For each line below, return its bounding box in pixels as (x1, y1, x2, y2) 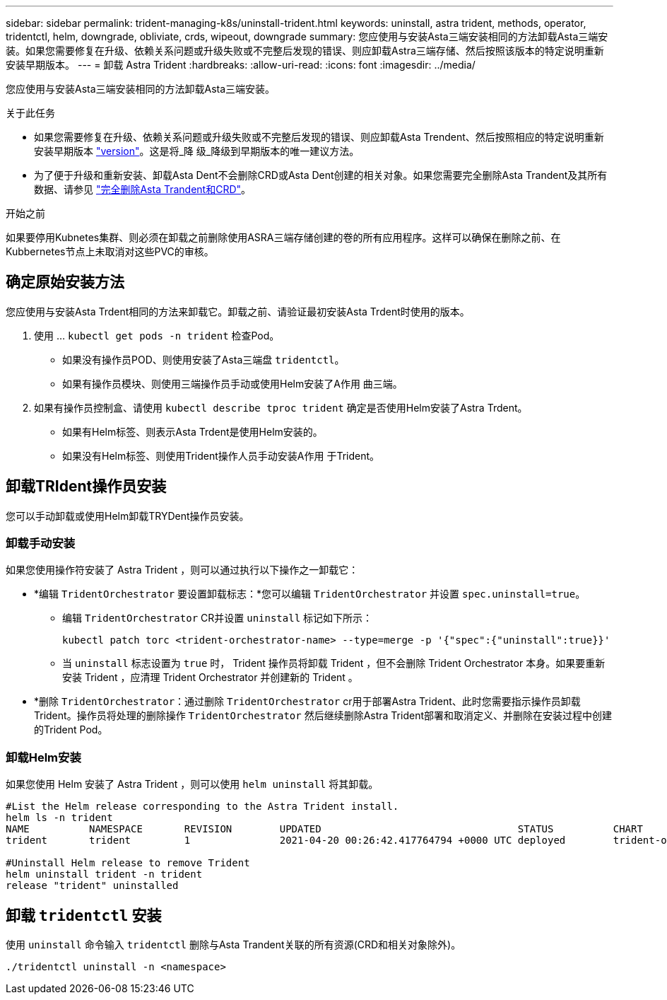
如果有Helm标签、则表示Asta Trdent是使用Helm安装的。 (62, 425, 323, 438)
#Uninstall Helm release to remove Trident (6, 857, 250, 869)
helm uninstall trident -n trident (6, 868, 203, 880)
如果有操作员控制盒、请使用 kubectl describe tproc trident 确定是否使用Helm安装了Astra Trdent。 (34, 401, 528, 414)
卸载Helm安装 (6, 750, 81, 764)
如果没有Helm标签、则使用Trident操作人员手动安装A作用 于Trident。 (62, 449, 380, 462)
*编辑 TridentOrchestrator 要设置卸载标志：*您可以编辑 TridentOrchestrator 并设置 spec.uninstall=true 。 (34, 588, 586, 600)
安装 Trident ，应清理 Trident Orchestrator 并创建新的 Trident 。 (62, 671, 358, 684)
